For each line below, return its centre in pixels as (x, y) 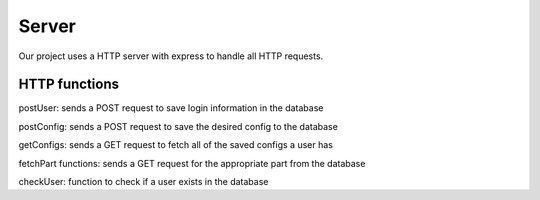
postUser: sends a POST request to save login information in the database (171, 108)
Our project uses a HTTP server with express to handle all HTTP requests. (171, 56)
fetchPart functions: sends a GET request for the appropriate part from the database (192, 163)
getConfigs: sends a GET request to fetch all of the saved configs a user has (176, 145)
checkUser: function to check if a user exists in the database (143, 182)
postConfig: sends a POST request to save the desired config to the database (178, 126)
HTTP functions (69, 84)
